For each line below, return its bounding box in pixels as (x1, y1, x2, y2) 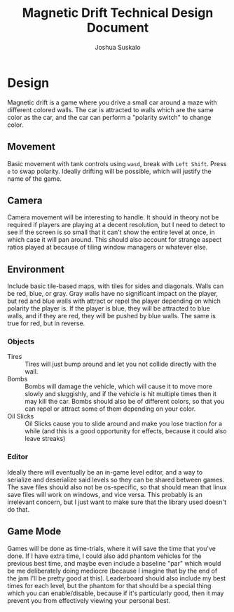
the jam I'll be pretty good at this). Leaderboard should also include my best (7, 573, 226, 583)
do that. (7, 505, 30, 513)
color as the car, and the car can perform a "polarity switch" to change (7, 113, 212, 121)
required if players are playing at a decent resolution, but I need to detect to (7, 221, 226, 229)
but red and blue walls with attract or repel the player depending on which (7, 297, 221, 306)
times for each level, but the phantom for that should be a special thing (7, 581, 212, 590)
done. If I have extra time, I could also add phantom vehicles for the (7, 552, 202, 560)
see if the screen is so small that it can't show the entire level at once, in (7, 228, 215, 236)
